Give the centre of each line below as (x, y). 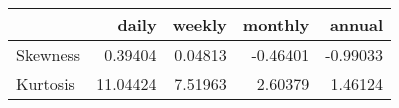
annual (356, 24)
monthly (276, 24)
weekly (199, 24)
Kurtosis (45, 83)
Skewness (48, 54)
